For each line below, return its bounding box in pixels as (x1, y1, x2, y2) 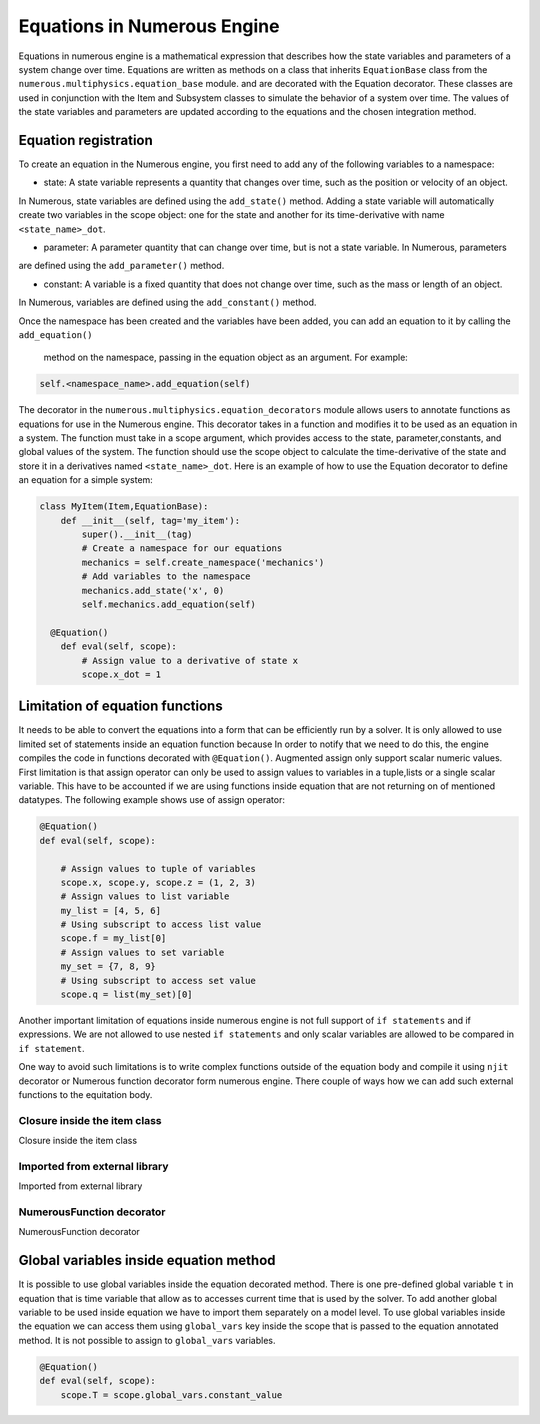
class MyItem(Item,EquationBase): (39, 501, 209, 512)
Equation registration (18, 131, 154, 149)
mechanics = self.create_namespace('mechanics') (81, 556, 325, 568)
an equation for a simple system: (18, 474, 154, 486)
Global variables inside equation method (18, 1252, 276, 1269)
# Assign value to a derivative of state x (81, 655, 299, 666)
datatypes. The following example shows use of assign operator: (18, 794, 285, 806)
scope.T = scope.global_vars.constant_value (60, 1389, 283, 1400)
